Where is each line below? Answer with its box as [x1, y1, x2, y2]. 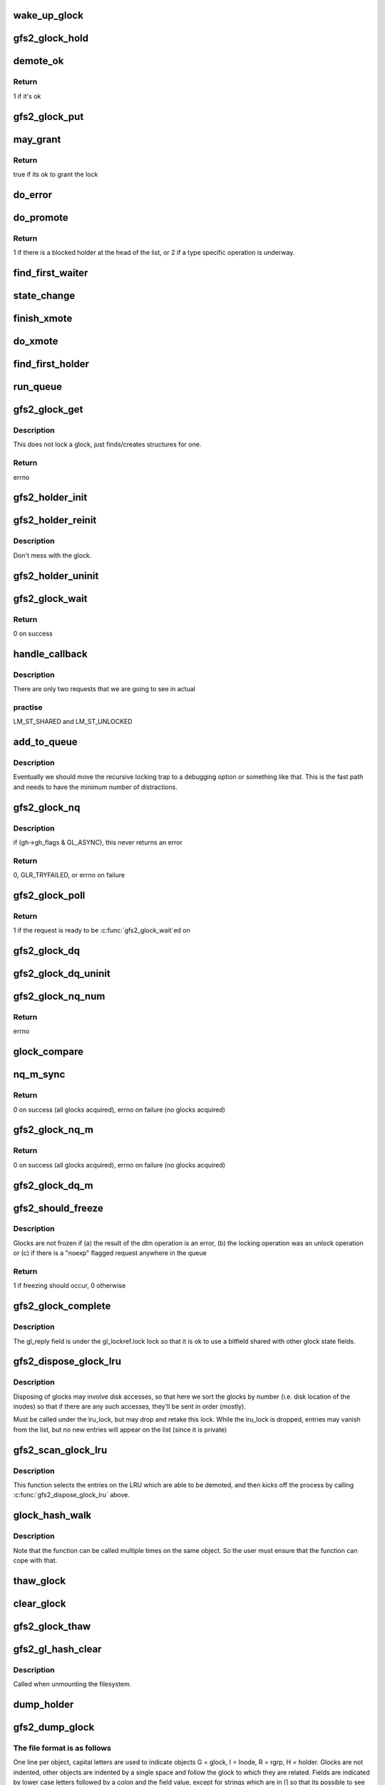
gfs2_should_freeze [13, 1202, 103, 1214]
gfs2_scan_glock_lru [13, 1444, 108, 1456]
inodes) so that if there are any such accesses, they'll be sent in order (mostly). [13, 1402, 246, 1411]
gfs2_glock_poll [13, 889, 86, 901]
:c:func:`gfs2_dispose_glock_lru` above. [13, 1491, 130, 1499]
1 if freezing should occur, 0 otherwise [13, 1282, 126, 1290]
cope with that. [13, 1556, 58, 1564]
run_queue [13, 381, 63, 393]
